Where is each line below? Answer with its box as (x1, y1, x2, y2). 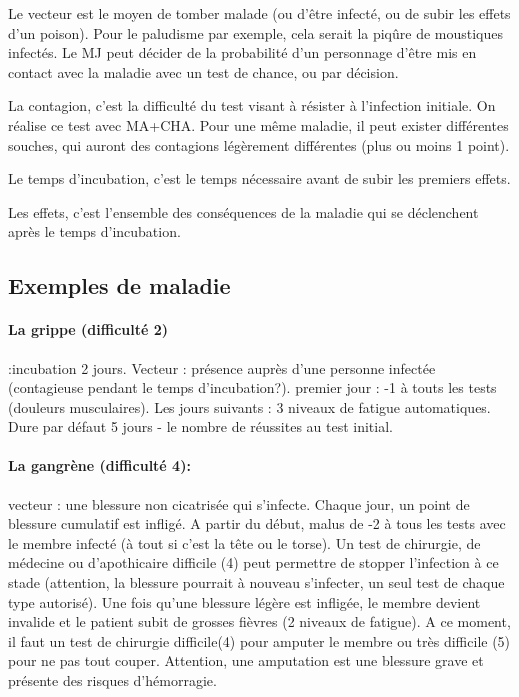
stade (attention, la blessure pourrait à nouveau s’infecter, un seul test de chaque (8, 572, 505, 593)
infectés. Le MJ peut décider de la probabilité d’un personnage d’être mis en (8, 42, 477, 63)
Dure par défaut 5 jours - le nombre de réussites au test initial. (8, 416, 393, 437)
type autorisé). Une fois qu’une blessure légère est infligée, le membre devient (8, 591, 481, 612)
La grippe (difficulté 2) (8, 319, 169, 340)
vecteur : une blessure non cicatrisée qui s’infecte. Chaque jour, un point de (8, 493, 470, 514)
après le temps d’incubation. (8, 221, 181, 242)
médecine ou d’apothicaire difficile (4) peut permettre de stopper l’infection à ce (8, 552, 499, 573)
